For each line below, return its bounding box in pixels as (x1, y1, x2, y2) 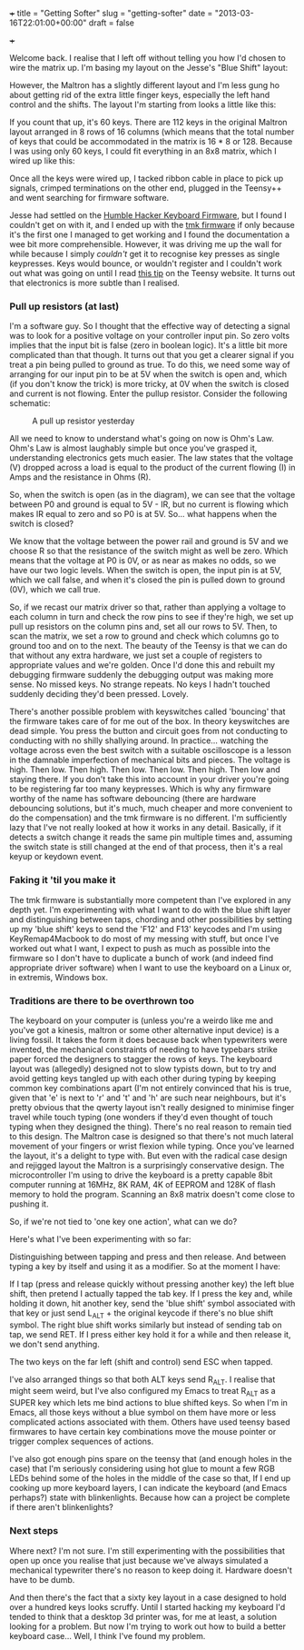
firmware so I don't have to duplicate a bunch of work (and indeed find (9, 952, 274, 963)
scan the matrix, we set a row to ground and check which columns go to (9, 631, 279, 641)
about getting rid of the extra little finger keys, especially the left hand (9, 90, 270, 100)
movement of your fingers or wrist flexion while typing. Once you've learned (9, 1140, 295, 1151)
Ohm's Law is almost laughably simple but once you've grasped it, (9, 442, 258, 453)
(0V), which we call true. (9, 584, 102, 595)
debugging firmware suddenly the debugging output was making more (9, 670, 274, 681)
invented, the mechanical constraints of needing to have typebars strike (9, 1044, 279, 1055)
